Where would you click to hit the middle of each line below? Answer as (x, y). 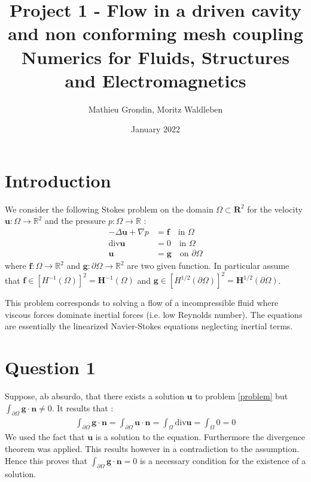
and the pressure (75, 221)
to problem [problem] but (242, 396)
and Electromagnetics (155, 80)
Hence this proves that (46, 460)
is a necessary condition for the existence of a (223, 460)
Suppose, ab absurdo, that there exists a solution (94, 396)
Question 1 (50, 367)
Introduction (58, 180)
